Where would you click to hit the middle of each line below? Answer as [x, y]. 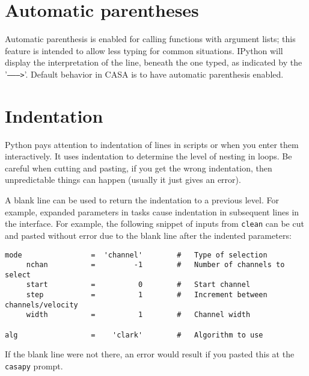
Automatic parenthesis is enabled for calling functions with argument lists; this [150, 39]
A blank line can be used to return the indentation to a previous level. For [142, 200]
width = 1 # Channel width [138, 315]
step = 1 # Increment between [147, 295]
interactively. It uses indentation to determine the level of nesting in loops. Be [148, 156]
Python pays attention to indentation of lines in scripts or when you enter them [152, 144]
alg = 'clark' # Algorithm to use [134, 335]
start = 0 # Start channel [138, 285]
